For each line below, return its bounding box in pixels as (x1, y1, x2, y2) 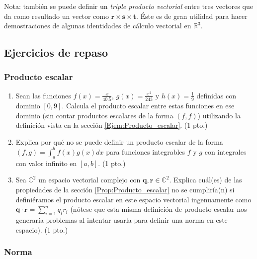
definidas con (196, 90, 236, 100)
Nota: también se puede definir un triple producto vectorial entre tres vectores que (4, 1, 253, 11)
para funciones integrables (106, 146, 185, 157)
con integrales (204, 146, 247, 157)
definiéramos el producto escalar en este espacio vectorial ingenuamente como (15, 194, 252, 204)
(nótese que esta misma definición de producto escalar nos (70, 204, 247, 214)
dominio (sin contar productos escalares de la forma (15, 110, 173, 120)
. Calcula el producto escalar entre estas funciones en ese (62, 100, 235, 111)
